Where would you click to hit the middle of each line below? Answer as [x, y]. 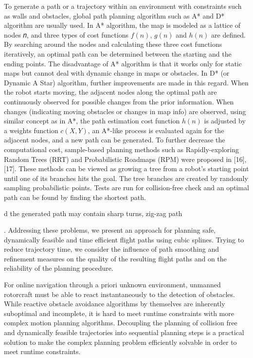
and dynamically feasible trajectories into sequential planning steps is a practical [124, 332]
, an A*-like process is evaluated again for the [156, 130]
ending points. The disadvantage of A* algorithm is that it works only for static [123, 63]
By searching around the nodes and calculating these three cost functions [113, 44]
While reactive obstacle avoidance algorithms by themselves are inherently [115, 304]
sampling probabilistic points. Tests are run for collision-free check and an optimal [126, 188]
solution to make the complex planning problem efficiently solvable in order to [120, 342]
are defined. [228, 34]
